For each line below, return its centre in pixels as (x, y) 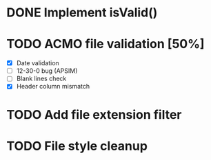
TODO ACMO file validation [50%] (105, 44)
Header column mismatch (53, 87)
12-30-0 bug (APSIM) (47, 71)
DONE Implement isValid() (82, 13)
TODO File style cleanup (77, 146)
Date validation (38, 63)
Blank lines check (41, 79)
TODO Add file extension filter (94, 114)
